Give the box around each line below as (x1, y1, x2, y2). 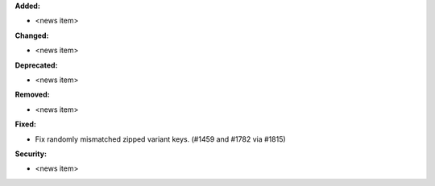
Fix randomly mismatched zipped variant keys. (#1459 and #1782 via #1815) (35, 134, 286, 144)
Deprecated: (14, 60, 58, 70)
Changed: (14, 31, 49, 40)
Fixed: (14, 119, 36, 129)
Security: (14, 149, 48, 159)
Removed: (14, 89, 50, 100)
